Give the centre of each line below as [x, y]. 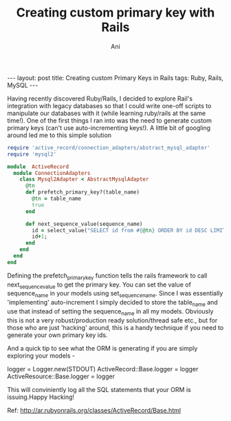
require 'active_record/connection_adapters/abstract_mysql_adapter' [109, 147]
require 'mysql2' [32, 154]
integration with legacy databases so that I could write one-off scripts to [109, 105]
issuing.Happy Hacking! [41, 397]
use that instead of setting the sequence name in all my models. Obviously [110, 312]
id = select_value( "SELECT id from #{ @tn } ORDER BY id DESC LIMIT [129, 230]
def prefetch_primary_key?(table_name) [82, 192]
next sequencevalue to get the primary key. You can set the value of [99, 285]
